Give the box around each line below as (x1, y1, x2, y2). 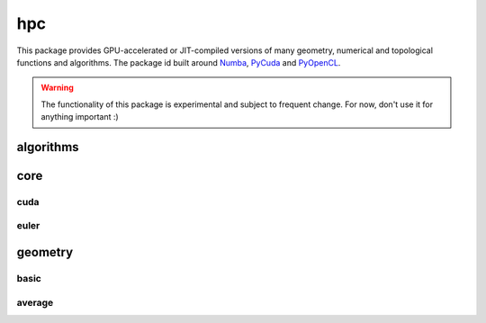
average (16, 296, 54, 309)
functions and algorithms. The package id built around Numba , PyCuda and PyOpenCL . (16, 57, 341, 67)
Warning (40, 82, 74, 94)
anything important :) (40, 112, 119, 122)
